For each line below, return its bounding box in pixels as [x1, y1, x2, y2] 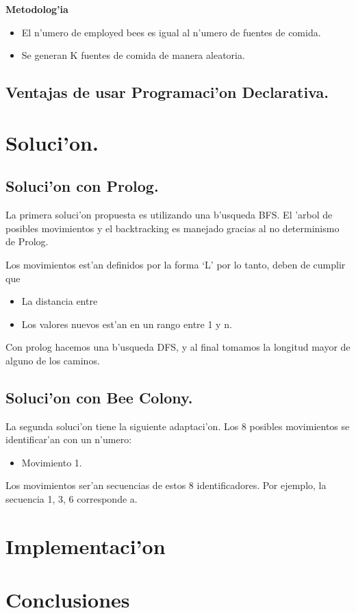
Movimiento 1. [21, 455, 82, 469]
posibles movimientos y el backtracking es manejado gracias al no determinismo [5, 221, 340, 235]
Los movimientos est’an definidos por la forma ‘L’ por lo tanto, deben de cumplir [5, 257, 346, 271]
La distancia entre [21, 294, 98, 308]
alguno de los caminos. [5, 353, 100, 367]
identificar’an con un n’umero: [5, 432, 132, 447]
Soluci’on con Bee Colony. [5, 386, 193, 408]
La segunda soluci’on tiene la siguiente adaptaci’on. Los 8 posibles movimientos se [5, 418, 350, 433]
